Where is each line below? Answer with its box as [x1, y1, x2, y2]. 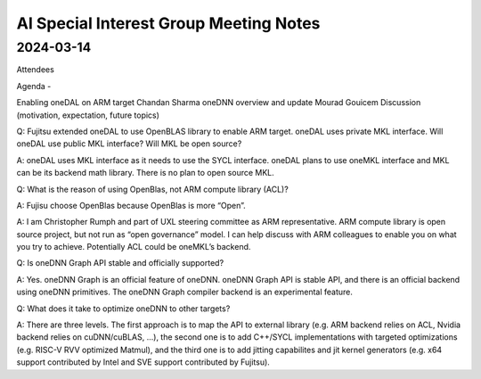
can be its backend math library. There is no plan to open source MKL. [16, 168, 275, 178]
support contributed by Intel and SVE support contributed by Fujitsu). [16, 357, 271, 367]
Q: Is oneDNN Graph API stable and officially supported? [16, 258, 224, 268]
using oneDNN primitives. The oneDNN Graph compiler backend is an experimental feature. [16, 286, 354, 298]
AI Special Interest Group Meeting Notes [16, 13, 321, 33]
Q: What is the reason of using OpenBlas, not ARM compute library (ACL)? [16, 184, 289, 194]
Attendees [16, 64, 55, 75]
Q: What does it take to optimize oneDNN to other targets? [16, 303, 231, 314]
